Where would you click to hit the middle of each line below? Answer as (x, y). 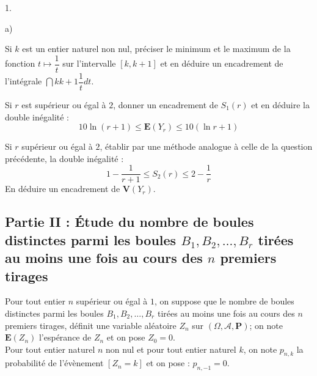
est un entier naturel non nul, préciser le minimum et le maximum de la (156, 49)
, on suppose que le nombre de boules (224, 301)
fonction (20, 63)
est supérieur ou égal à (64, 104)
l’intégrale (24, 81)
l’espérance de (65, 337)
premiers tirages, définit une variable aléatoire (91, 325)
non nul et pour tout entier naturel (171, 349)
